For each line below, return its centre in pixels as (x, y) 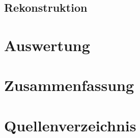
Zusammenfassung (69, 85)
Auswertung (47, 45)
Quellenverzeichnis (70, 125)
